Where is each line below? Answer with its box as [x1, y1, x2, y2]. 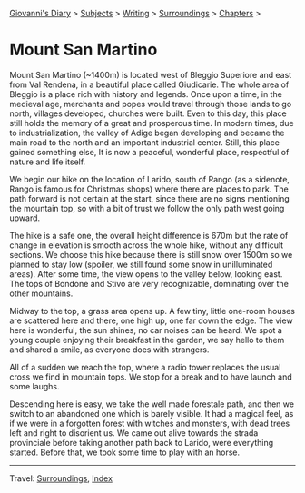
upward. [9, 212, 41, 223]
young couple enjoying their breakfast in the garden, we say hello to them [9, 334, 285, 345]
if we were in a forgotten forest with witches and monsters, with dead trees [9, 418, 290, 429]
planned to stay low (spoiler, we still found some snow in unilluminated [9, 259, 273, 270]
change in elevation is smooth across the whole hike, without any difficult [9, 240, 284, 251]
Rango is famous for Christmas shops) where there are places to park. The [9, 183, 289, 194]
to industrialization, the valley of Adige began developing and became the [9, 127, 285, 138]
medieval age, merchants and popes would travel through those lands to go [9, 98, 292, 109]
